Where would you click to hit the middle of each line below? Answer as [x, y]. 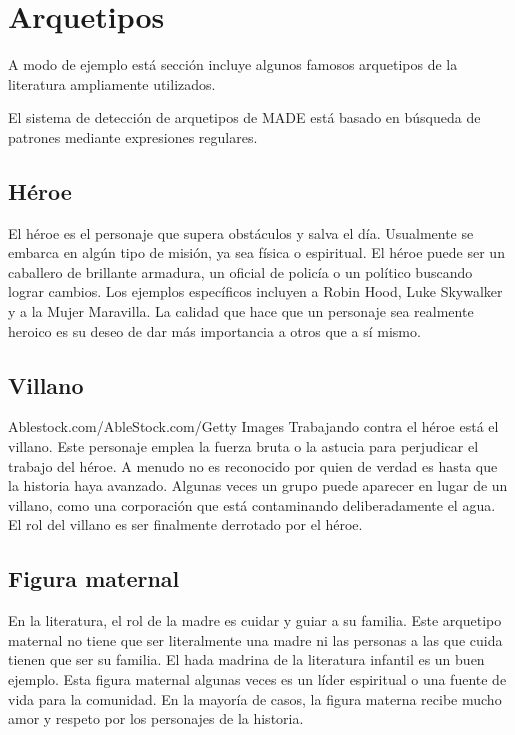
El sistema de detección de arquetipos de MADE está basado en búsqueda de [244, 117]
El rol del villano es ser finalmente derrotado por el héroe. [185, 524]
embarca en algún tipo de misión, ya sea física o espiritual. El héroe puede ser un [256, 252]
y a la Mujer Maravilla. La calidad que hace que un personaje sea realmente [241, 311]
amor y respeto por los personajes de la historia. [156, 718]
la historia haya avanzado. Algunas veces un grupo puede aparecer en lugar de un [258, 485]
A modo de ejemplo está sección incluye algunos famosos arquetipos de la [233, 64]
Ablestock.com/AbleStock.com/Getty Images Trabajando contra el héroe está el [253, 426]
